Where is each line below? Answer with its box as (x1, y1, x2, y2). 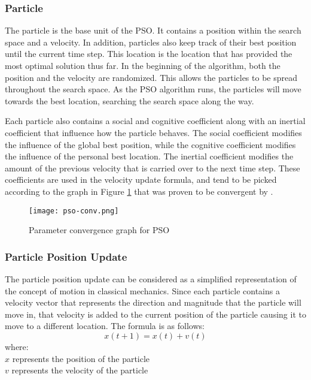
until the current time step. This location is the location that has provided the (5, 47, 292, 60)
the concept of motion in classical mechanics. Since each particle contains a (5, 284, 280, 297)
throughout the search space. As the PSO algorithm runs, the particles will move (5, 83, 301, 95)
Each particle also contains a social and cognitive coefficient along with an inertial (5, 114, 306, 127)
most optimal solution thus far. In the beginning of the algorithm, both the (5, 59, 280, 71)
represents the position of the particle (12, 352, 150, 364)
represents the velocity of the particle (11, 364, 148, 376)
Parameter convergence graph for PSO (29, 224, 170, 236)
